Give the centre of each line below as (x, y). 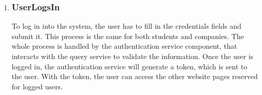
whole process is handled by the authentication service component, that (124, 46)
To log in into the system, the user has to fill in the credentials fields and (126, 26)
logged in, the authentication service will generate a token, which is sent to (129, 66)
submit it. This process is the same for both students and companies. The (128, 36)
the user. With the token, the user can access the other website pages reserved (135, 76)
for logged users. (37, 86)
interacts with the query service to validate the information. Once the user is (133, 56)
